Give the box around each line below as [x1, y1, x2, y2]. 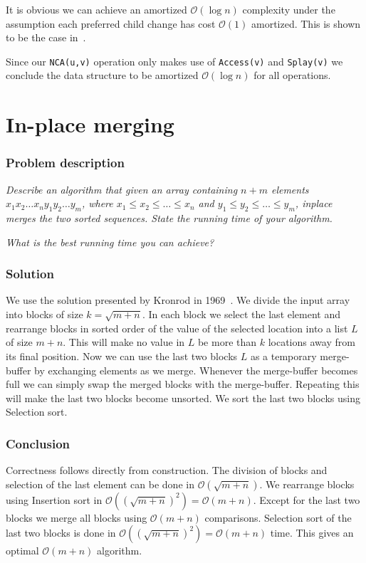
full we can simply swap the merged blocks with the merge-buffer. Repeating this [6, 377, 360, 391]
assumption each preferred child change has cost [6, 16, 216, 31]
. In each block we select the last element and [142, 307, 341, 322]
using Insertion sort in [6, 492, 103, 507]
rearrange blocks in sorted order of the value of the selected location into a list [6, 320, 348, 335]
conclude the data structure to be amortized [6, 68, 199, 83]
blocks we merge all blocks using [6, 510, 147, 525]
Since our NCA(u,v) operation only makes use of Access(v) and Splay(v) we [6, 53, 343, 68]
